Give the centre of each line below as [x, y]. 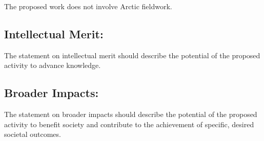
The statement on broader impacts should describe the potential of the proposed [131, 114]
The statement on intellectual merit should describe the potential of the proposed [132, 55]
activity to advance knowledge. [53, 65]
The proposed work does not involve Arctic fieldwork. [88, 6]
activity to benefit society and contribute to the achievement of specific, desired [129, 124]
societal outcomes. [33, 134]
